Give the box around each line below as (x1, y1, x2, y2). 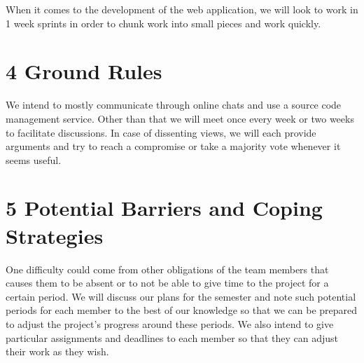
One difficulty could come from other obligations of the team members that (6, 261, 329, 276)
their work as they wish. (6, 344, 109, 359)
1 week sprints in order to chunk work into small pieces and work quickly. (6, 15, 321, 30)
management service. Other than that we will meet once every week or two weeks (6, 111, 354, 125)
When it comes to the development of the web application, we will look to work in (6, 2, 358, 16)
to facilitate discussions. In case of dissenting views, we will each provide (6, 125, 316, 139)
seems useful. (6, 152, 62, 167)
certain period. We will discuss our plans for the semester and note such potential (6, 289, 356, 303)
